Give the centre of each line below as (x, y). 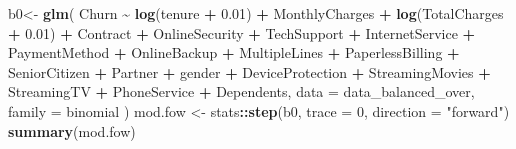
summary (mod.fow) (72, 130)
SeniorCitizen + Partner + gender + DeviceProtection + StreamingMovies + (249, 71)
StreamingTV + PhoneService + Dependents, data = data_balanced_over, (241, 91)
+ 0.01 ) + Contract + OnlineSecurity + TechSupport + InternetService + (242, 32)
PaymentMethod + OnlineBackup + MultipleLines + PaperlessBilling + (234, 52)
